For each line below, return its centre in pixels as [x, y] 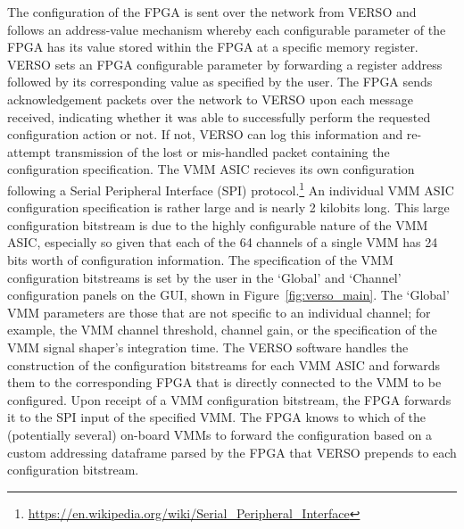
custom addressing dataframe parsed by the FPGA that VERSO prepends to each [232, 452]
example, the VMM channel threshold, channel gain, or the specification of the [222, 330]
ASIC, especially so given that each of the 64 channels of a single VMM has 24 [223, 242]
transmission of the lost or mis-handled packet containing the [222, 151]
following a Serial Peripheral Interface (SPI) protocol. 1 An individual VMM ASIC [231, 188]
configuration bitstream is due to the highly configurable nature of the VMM [218, 224]
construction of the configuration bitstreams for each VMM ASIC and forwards [224, 364]
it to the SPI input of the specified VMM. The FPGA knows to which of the [217, 417]
